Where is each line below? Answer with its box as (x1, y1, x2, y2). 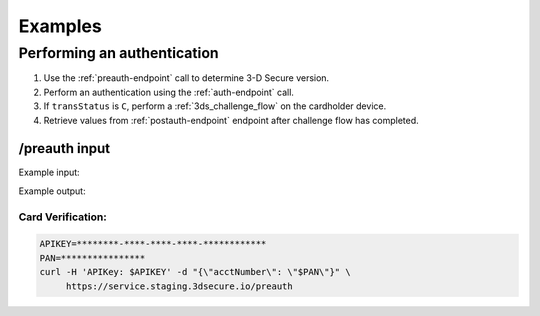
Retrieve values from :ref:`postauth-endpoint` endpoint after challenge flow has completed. (43, 114, 419, 126)
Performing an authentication (18, 44, 219, 62)
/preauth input (18, 140, 110, 157)
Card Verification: (18, 210, 107, 224)
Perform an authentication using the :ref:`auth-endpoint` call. (43, 86, 295, 98)
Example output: (18, 185, 86, 197)
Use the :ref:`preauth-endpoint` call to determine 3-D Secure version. (43, 72, 330, 84)
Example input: (18, 166, 80, 179)
